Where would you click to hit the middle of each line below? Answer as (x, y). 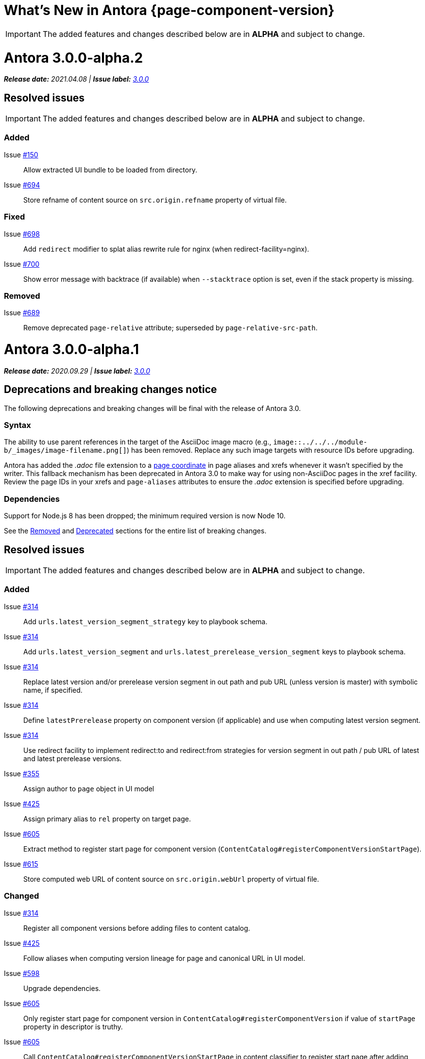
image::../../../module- (320, 442)
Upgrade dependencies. (62, 988)
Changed (22, 896)
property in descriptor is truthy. (73, 1026)
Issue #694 (22, 185)
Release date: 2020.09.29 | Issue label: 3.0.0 (77, 371)
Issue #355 (22, 773)
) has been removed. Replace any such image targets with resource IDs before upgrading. (270, 450)
